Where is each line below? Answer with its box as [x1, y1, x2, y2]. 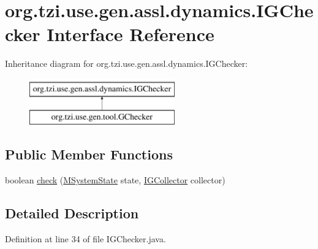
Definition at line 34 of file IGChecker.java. [5, 232, 166, 245]
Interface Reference [47, 21, 214, 47]
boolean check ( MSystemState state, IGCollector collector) [5, 174, 225, 186]
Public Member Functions [5, 145, 173, 164]
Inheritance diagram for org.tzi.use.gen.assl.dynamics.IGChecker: [5, 57, 248, 70]
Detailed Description [5, 204, 139, 223]
